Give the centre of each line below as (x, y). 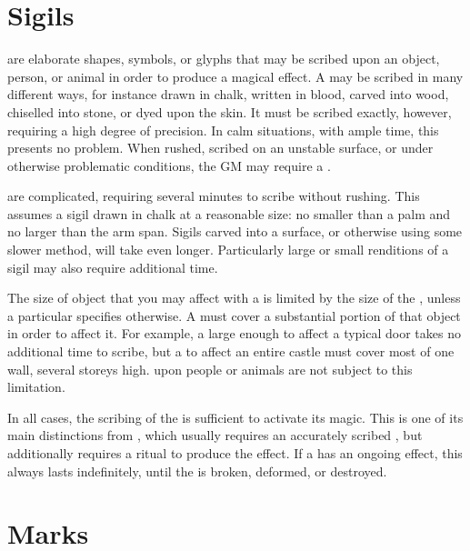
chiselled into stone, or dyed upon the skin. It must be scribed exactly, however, (230, 111)
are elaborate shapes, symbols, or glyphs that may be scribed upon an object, (224, 59)
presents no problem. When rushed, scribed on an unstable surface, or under (220, 148)
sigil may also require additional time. (113, 267)
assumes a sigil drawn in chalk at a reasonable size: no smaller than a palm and (229, 213)
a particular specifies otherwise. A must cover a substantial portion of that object (234, 315)
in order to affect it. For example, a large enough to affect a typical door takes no (234, 333)
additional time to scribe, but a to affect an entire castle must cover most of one (231, 351)
